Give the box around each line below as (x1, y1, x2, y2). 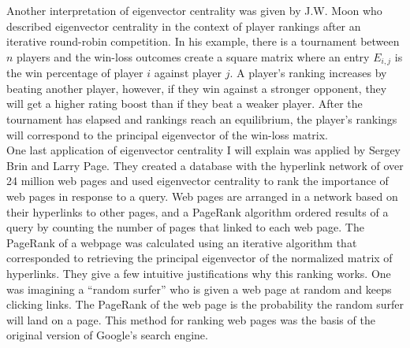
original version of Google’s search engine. (6, 327, 208, 343)
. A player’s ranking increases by (229, 65, 387, 81)
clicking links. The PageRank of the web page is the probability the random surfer (6, 296, 404, 313)
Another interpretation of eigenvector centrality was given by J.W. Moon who (6, 2, 382, 18)
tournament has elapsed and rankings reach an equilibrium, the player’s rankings (6, 111, 397, 128)
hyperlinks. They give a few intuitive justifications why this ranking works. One (6, 265, 391, 281)
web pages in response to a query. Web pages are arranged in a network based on (6, 187, 398, 204)
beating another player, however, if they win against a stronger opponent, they (6, 80, 387, 96)
